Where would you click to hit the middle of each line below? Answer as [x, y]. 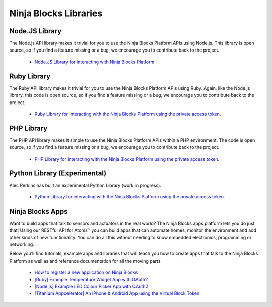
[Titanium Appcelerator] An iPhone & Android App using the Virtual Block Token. [118, 293]
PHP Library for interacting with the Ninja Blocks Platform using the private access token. [127, 159]
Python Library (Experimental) [58, 173]
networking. [22, 244]
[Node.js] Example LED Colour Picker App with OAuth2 [91, 286]
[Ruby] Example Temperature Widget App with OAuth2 [91, 279]
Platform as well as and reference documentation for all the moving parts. [86, 261]
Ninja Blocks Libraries [56, 13]
